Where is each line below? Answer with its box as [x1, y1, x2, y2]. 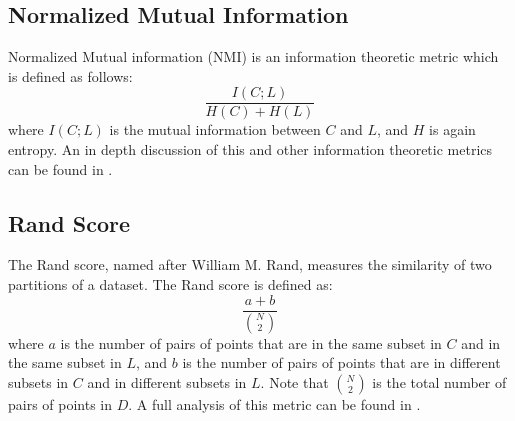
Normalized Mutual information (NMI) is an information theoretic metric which [8, 46, 499, 67]
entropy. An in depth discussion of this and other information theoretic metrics [8, 139, 493, 160]
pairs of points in [8, 393, 113, 414]
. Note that [260, 371, 329, 392]
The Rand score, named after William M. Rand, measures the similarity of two [8, 254, 492, 275]
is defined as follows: [8, 65, 133, 86]
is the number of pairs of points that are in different [182, 352, 501, 373]
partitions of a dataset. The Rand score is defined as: [8, 274, 333, 295]
